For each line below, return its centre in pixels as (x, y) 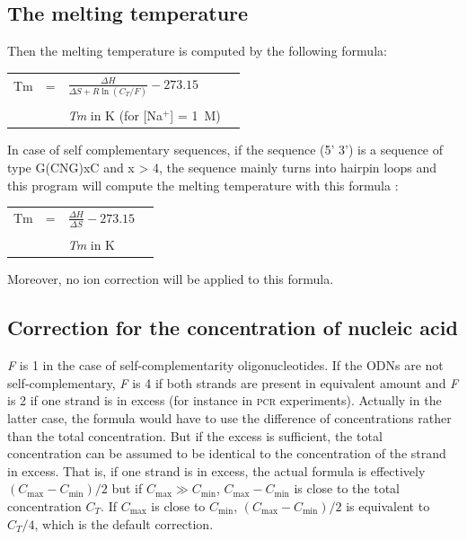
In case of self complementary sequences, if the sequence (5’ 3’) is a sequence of (225, 150)
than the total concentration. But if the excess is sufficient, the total (195, 435)
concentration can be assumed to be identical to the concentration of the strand (227, 453)
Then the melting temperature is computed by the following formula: (197, 51)
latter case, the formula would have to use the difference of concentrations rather (229, 417)
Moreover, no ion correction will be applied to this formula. (171, 279)
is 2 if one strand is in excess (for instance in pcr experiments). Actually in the (225, 400)
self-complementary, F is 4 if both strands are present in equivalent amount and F (233, 382)
